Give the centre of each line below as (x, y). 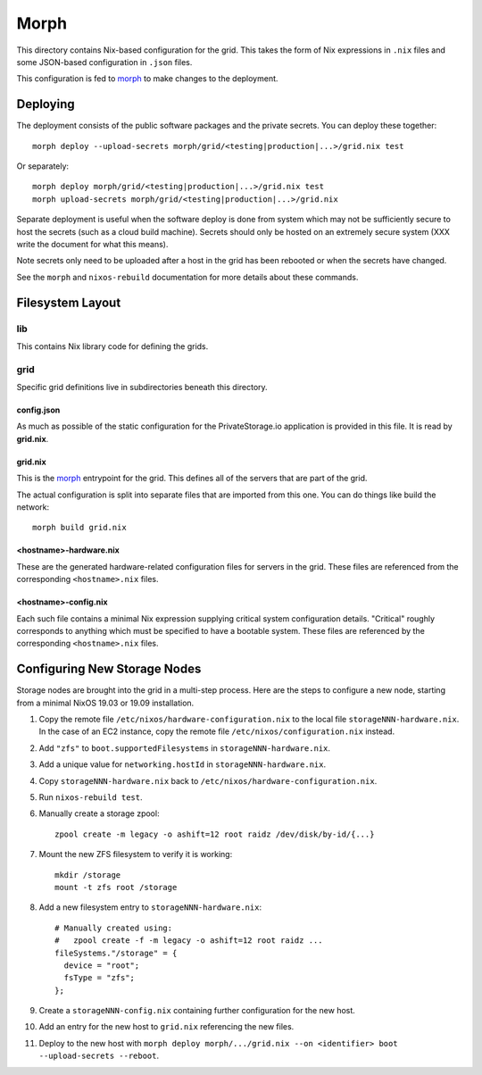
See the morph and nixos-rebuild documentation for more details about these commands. (187, 277)
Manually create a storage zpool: (99, 813)
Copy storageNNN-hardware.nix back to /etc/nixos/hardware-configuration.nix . (208, 780)
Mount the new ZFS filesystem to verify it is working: (136, 854)
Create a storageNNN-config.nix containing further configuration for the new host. (197, 1011)
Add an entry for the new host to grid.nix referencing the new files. (166, 1027)
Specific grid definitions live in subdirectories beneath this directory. (142, 387)
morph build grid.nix (79, 528)
